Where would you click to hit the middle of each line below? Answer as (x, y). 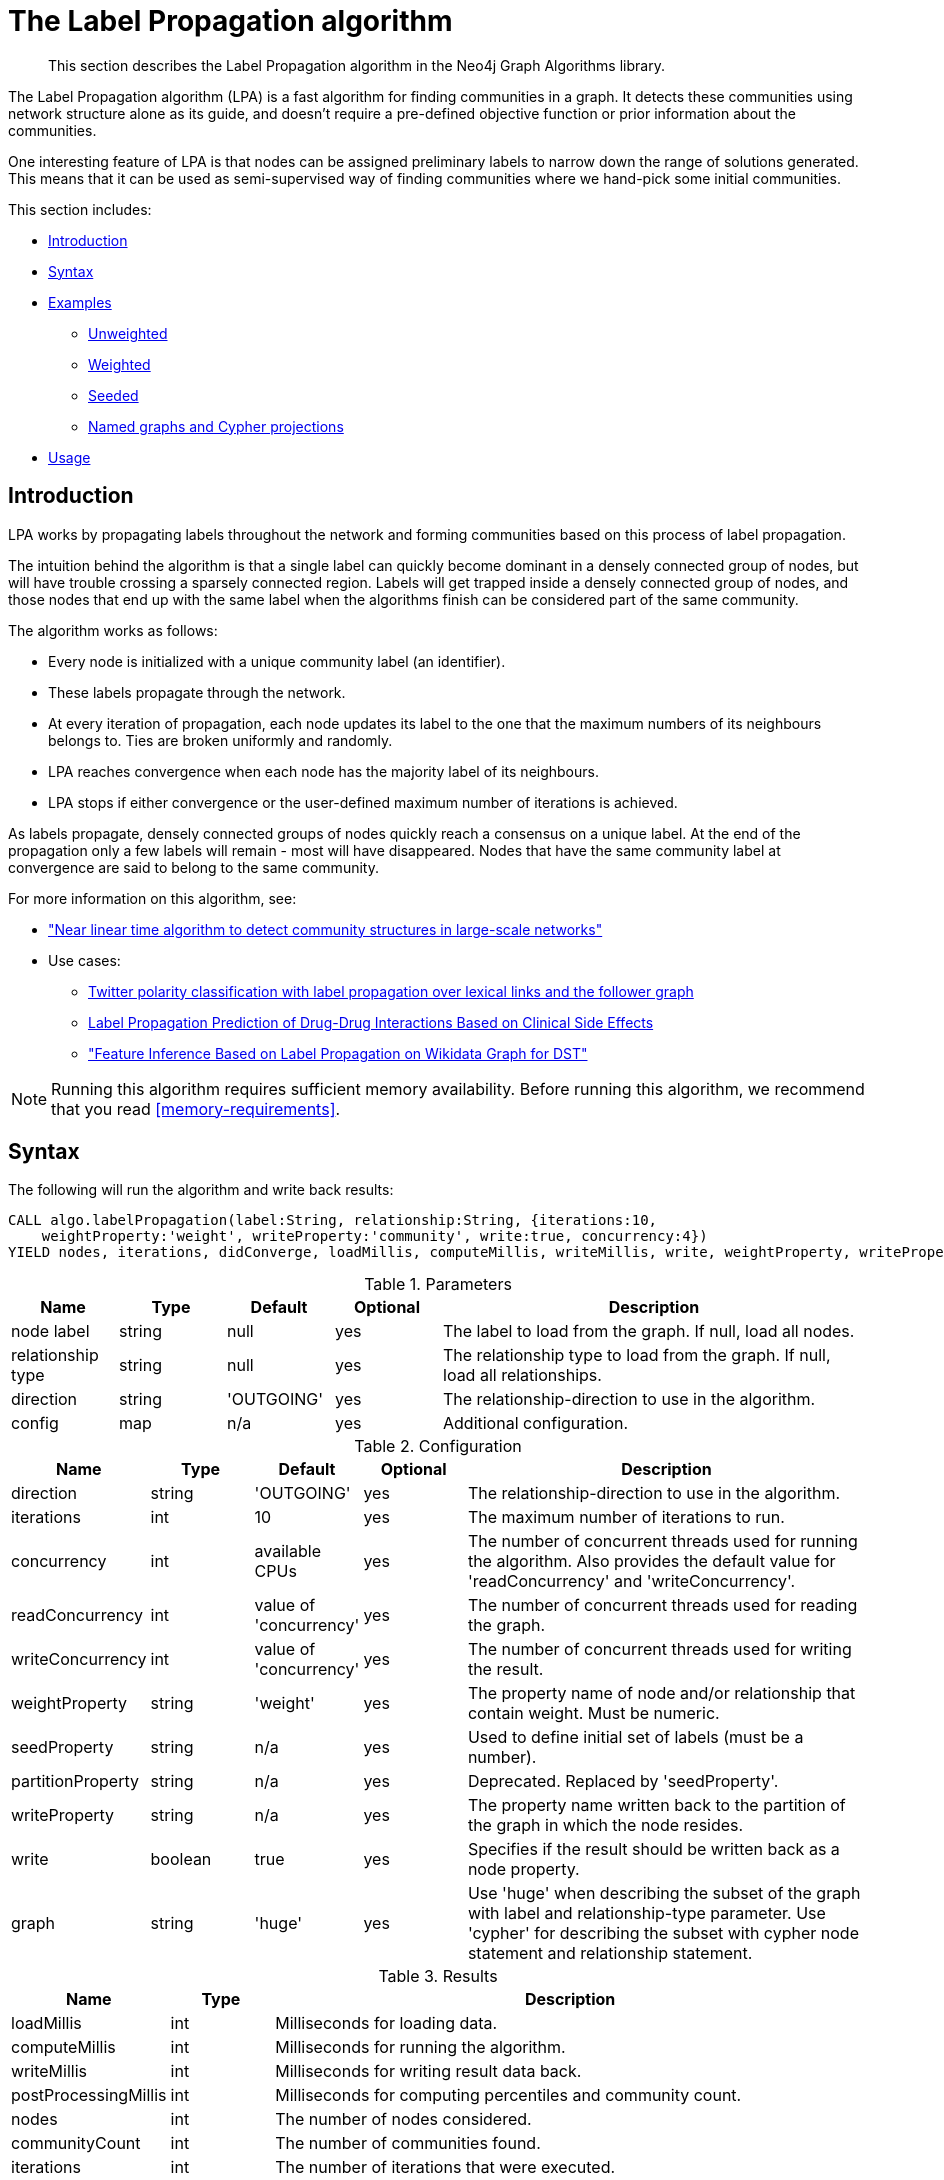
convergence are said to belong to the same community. (193, 867)
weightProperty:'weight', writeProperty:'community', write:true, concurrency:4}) (374, 1236)
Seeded (113, 395)
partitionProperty (75, 1781)
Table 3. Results (438, 1976)
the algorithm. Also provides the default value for (651, 1561)
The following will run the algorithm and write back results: (201, 1190)
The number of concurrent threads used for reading (662, 1605)
